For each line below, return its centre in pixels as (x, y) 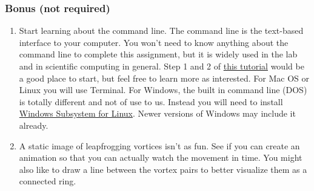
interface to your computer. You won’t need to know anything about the (154, 42)
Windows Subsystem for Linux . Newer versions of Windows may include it (157, 113)
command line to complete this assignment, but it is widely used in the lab (158, 54)
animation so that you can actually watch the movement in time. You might (161, 157)
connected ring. (48, 181)
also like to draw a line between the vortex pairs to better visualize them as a (163, 169)
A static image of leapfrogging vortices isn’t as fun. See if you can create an (159, 145)
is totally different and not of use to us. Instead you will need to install (151, 101)
